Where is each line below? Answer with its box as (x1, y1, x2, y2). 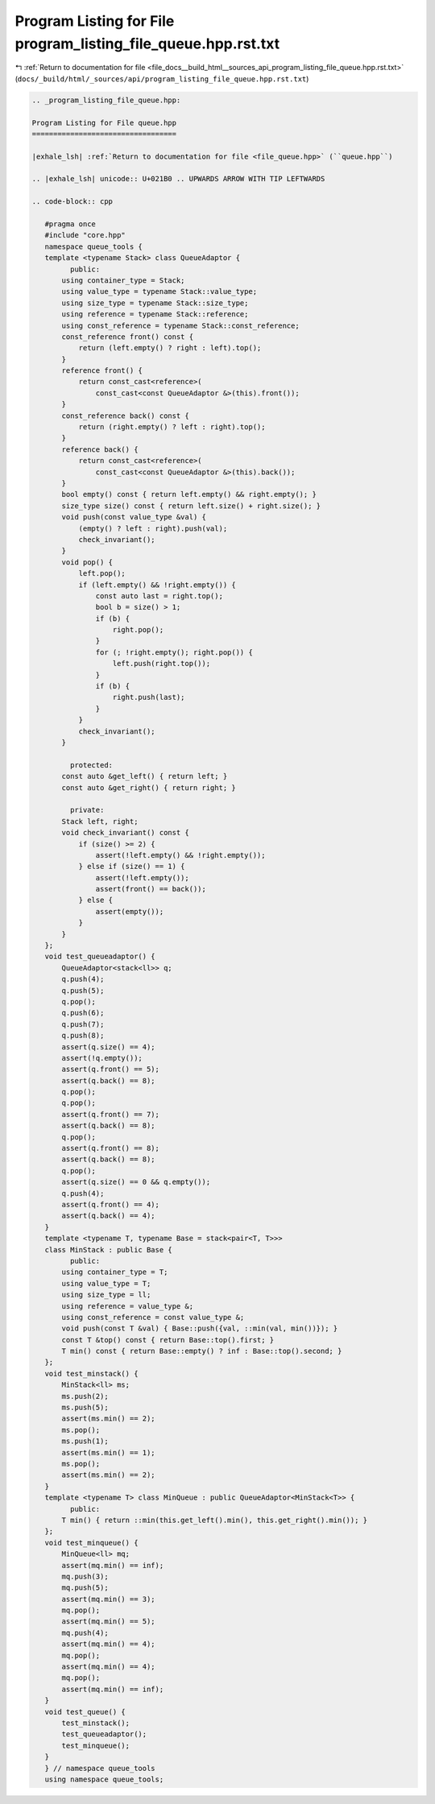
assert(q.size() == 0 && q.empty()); (61, 1177, 211, 1187)
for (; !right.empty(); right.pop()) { (95, 648, 253, 656)
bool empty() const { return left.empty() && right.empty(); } (61, 490, 317, 499)
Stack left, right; (61, 817, 139, 825)
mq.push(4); (61, 1628, 109, 1637)
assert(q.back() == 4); (61, 1211, 156, 1220)
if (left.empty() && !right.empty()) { (78, 580, 237, 590)
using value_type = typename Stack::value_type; (61, 287, 258, 296)
